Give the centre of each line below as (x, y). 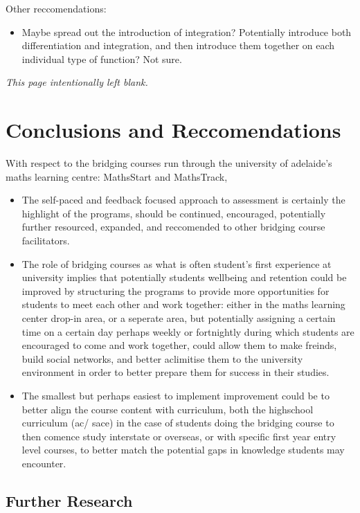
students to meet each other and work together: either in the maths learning (183, 304)
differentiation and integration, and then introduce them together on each (178, 45)
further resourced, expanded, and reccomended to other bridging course (173, 227)
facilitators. (46, 241)
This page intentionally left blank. (77, 82)
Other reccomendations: (56, 8)
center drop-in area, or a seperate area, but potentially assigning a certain (179, 318)
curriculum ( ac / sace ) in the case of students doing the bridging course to (178, 423)
